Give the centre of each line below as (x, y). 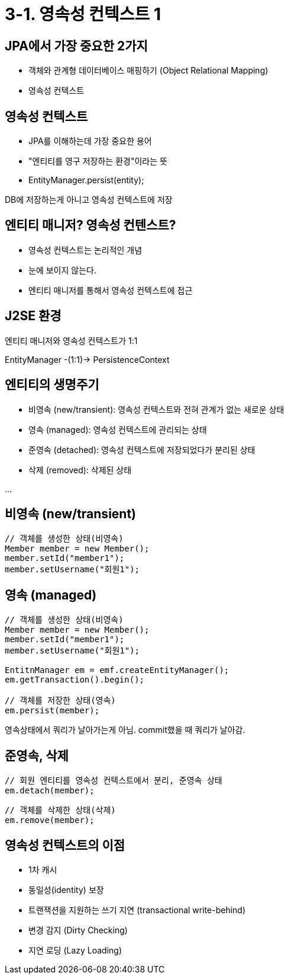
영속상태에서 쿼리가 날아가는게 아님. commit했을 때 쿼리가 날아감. (125, 730)
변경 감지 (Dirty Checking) (78, 930)
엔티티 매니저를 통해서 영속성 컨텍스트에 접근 (111, 290)
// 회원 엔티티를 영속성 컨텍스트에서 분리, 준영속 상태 (114, 781)
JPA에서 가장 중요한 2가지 (76, 46)
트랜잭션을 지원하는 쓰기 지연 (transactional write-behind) (137, 910)
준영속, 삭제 (37, 755)
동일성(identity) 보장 (66, 889)
